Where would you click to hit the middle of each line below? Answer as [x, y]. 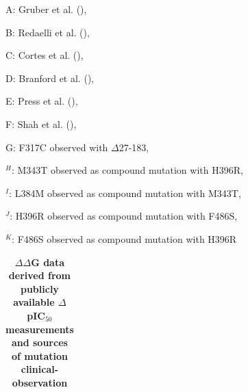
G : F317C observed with [57, 147]
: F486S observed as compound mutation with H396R [124, 238]
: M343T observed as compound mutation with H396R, [127, 170]
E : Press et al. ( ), [42, 101]
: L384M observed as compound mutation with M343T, [125, 193]
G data [48, 262]
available [34, 302]
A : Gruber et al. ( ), [46, 9]
